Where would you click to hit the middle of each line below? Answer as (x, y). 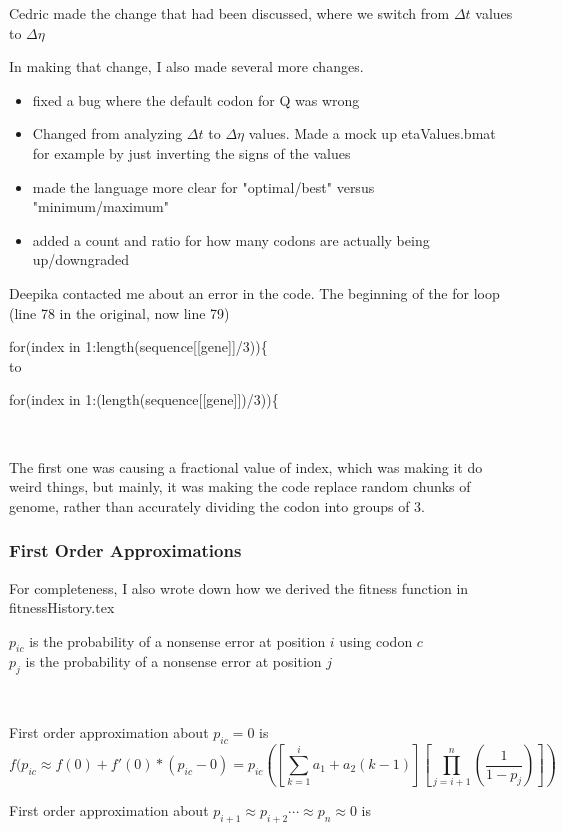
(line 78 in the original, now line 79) (119, 312)
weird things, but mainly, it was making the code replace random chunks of (240, 486)
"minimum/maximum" (100, 206)
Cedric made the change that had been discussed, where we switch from (229, 13)
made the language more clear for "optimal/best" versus (203, 186)
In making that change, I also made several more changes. (186, 66)
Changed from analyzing (107, 133)
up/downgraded (80, 259)
